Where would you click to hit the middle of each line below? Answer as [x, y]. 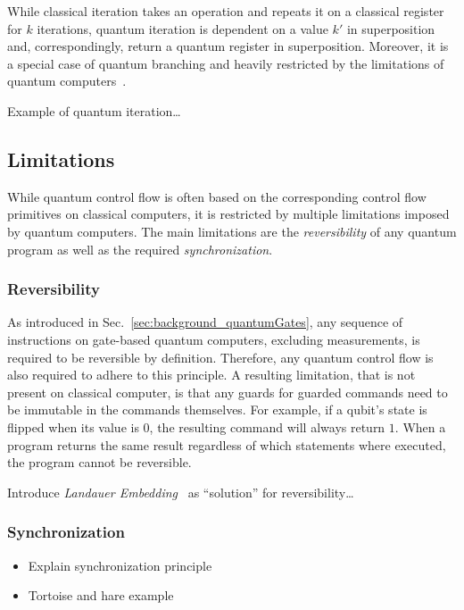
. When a [420, 426]
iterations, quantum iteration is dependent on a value [182, 28]
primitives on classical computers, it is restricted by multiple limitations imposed [228, 214]
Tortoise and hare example [101, 595]
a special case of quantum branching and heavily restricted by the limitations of [226, 63]
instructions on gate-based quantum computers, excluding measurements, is [214, 339]
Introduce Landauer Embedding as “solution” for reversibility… [181, 492]
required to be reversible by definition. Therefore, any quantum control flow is [220, 357]
